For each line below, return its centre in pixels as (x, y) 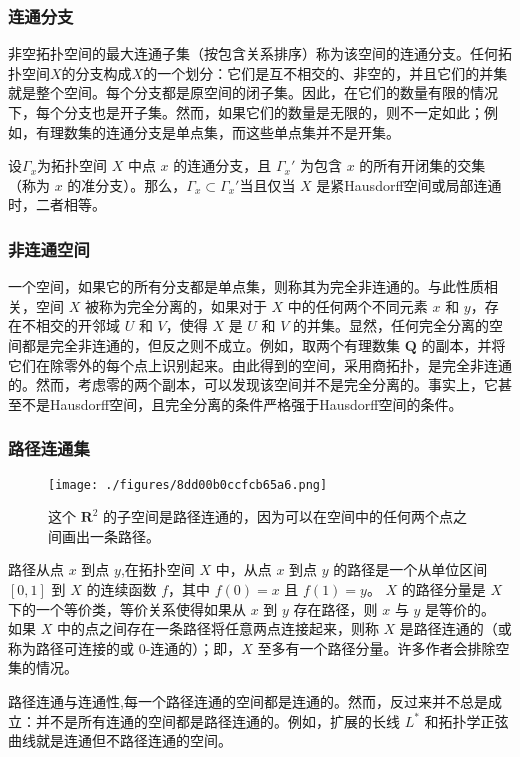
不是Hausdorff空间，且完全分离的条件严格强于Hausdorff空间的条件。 (242, 403)
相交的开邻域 (77, 325)
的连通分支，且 (222, 165)
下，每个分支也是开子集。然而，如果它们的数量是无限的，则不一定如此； (246, 112)
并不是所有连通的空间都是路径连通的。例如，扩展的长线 (217, 720)
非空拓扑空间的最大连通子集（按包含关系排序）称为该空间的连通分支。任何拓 (260, 53)
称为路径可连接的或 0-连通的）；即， (125, 647)
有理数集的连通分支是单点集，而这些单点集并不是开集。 (217, 131)
